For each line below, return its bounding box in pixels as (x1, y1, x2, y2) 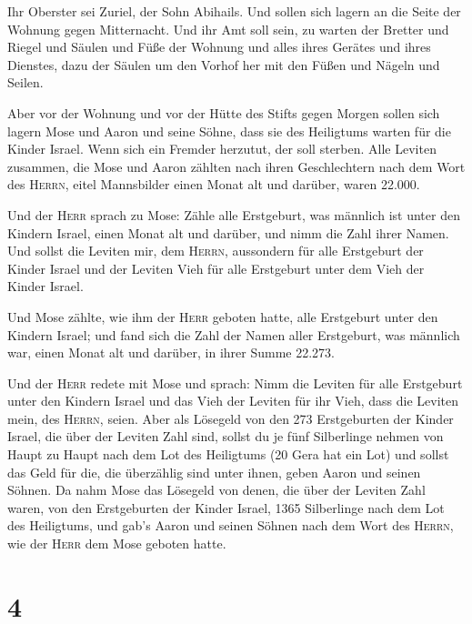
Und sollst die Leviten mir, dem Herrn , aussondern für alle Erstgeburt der (7, 241, 424, 260)
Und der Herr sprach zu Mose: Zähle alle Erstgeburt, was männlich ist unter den (7, 205, 460, 224)
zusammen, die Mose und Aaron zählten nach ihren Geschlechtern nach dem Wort (7, 156, 466, 176)
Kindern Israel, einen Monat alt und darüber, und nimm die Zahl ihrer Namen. (7, 223, 449, 242)
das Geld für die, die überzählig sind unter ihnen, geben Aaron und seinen (7, 462, 421, 481)
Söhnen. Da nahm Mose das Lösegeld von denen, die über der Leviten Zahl (7, 480, 426, 499)
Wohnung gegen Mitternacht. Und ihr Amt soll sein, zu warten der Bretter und (7, 19, 449, 38)
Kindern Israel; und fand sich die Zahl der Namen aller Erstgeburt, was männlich (7, 325, 460, 344)
